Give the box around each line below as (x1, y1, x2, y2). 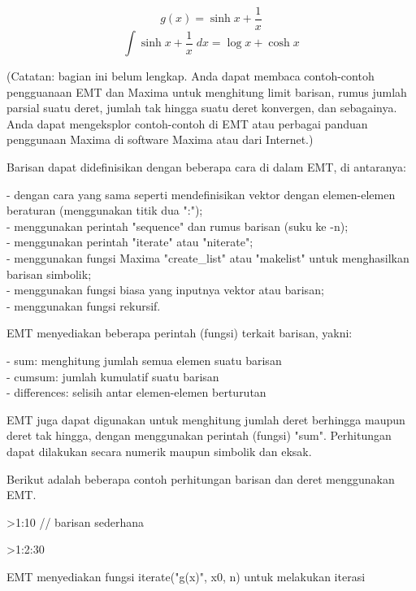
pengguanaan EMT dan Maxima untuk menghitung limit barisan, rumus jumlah (6, 83, 407, 100)
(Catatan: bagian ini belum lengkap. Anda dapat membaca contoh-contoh (6, 67, 375, 85)
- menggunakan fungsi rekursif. (6, 297, 161, 314)
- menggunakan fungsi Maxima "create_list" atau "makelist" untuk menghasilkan (6, 250, 409, 266)
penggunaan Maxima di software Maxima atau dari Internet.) (6, 131, 314, 148)
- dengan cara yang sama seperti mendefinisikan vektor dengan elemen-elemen (6, 185, 396, 202)
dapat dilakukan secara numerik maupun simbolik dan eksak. (6, 442, 312, 459)
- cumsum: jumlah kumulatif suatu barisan (6, 367, 219, 385)
